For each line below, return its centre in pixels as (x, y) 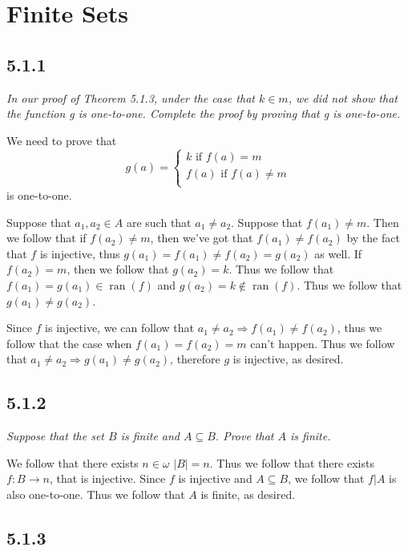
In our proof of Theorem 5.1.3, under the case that (131, 97)
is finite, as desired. (248, 494)
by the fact (373, 238)
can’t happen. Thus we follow (323, 343)
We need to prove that (62, 140)
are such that (159, 222)
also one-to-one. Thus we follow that (96, 494)
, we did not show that (343, 97)
